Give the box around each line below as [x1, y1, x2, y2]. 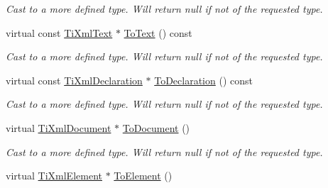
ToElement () [114, 168, 173, 183]
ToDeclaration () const [154, 72, 253, 87]
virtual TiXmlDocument [6, 120, 111, 135]
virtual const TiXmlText [6, 25, 113, 40]
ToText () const [124, 25, 192, 40]
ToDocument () [122, 120, 190, 135]
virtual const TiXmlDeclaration [6, 72, 143, 87]
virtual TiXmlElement [6, 168, 102, 183]
